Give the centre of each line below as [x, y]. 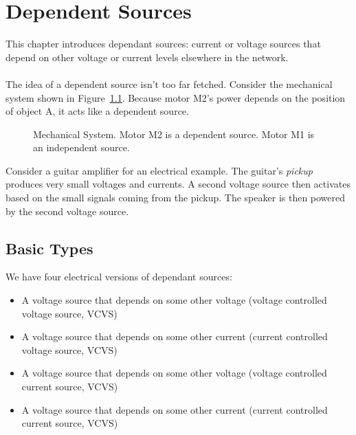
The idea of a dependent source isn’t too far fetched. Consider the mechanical [169, 83]
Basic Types [49, 248]
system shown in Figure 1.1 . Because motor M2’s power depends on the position [176, 97]
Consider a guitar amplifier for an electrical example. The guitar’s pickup [159, 170]
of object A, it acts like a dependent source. [97, 111]
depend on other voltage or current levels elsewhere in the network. [147, 57]
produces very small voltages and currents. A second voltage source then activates [178, 184]
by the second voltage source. [67, 211]
